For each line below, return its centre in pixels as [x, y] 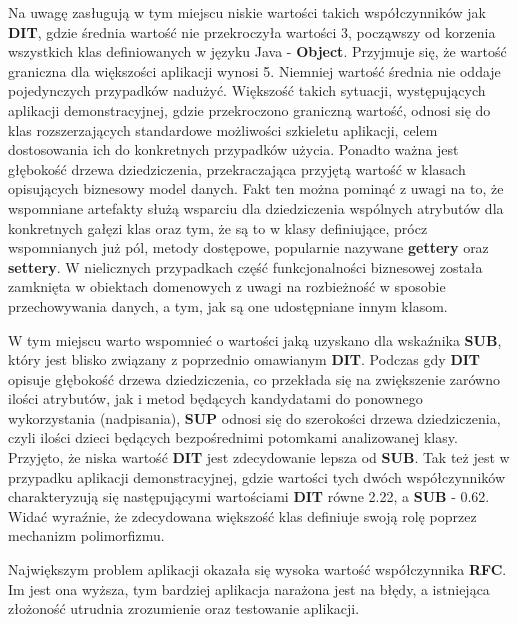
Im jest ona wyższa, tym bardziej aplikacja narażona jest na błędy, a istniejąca [249, 588]
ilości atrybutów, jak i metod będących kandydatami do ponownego [215, 398]
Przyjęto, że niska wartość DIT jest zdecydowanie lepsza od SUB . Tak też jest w [259, 457]
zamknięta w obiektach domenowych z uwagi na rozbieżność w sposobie [227, 286]
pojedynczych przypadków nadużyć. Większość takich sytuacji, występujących [247, 90]
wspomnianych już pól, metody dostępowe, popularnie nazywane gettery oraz [248, 247]
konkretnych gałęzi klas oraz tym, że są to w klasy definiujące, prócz [218, 227]
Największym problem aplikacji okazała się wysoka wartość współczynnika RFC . [257, 569]
